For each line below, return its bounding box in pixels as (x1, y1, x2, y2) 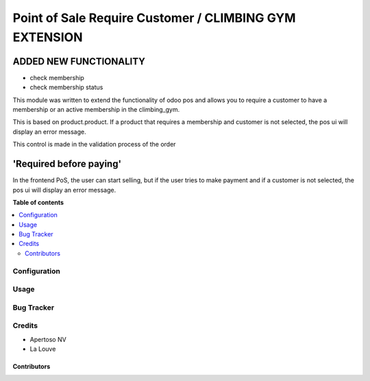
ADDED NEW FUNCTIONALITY (12, 56, 145, 67)
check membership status (29, 83, 103, 92)
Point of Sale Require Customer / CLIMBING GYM (12, 10, 296, 25)
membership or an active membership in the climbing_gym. (12, 106, 180, 114)
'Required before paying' (12, 158, 122, 170)
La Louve (29, 345, 56, 353)
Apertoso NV (29, 335, 66, 343)
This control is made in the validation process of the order (12, 140, 176, 149)
